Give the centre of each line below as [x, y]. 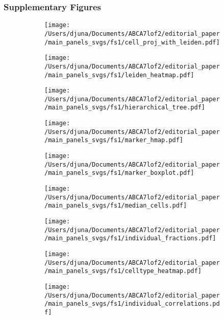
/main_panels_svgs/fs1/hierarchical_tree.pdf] [125, 108]
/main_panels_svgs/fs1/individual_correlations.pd [132, 304]
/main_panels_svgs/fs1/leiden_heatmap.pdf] [119, 75]
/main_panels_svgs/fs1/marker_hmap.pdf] [114, 140]
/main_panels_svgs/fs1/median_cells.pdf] [116, 206]
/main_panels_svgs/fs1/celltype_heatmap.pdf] [123, 271]
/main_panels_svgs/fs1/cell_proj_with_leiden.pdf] [132, 42]
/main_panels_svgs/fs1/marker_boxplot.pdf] [119, 173]
